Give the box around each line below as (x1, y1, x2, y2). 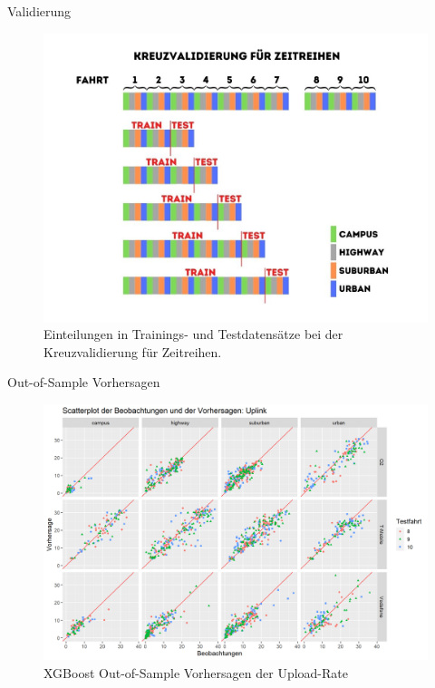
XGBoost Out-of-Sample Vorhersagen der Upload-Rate (43, 663, 348, 682)
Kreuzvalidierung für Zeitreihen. (43, 342, 222, 361)
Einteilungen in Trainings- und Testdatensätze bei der (43, 325, 343, 344)
